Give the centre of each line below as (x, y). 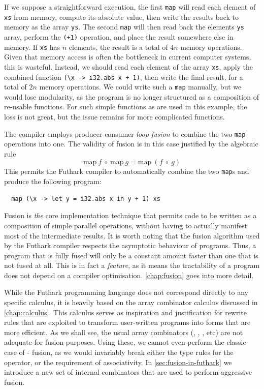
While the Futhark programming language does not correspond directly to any (126, 292)
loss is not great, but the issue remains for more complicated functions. (114, 117)
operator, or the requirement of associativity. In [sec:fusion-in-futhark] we (118, 362)
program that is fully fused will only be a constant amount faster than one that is (131, 255)
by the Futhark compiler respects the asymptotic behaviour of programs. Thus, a (130, 245)
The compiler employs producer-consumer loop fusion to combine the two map (125, 133)
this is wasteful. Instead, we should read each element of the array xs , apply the (129, 66)
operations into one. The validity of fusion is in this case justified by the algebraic (131, 144)
